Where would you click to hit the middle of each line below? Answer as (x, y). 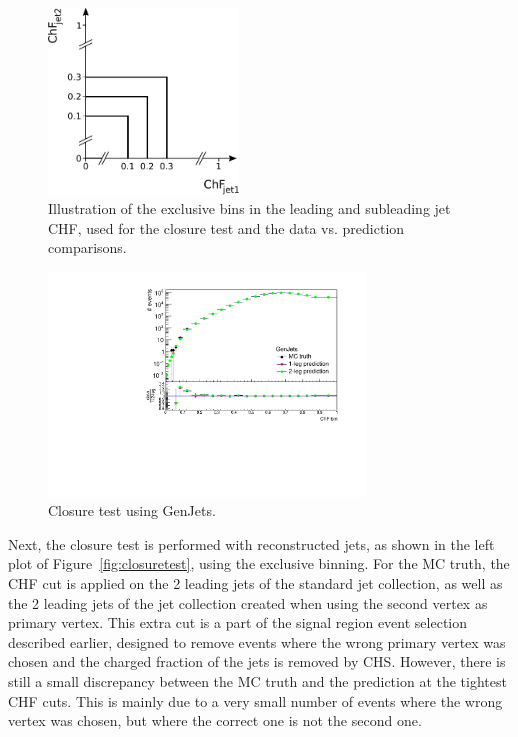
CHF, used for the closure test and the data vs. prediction (226, 227)
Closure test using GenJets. (132, 510)
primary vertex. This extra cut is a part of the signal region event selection (238, 622)
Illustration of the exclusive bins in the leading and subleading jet (249, 208)
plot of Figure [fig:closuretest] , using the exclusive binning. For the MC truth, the (259, 563)
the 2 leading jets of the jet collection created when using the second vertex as (248, 602)
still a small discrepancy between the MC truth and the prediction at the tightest (257, 680)
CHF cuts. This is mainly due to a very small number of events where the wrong (255, 700)
